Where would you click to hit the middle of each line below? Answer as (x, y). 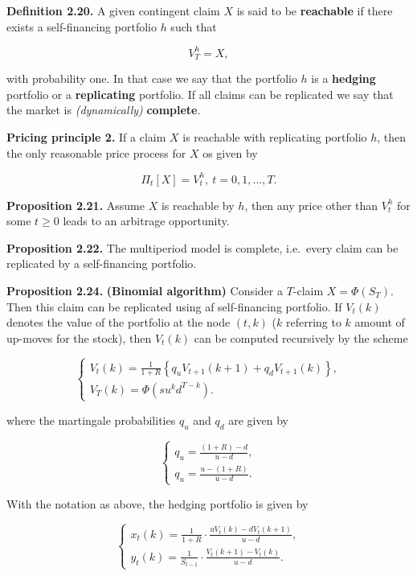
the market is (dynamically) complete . (104, 110)
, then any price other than (311, 205)
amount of (380, 322)
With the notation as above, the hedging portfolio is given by (157, 503)
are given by (258, 420)
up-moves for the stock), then (79, 337)
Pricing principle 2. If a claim (86, 136)
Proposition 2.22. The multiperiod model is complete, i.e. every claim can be (202, 247)
